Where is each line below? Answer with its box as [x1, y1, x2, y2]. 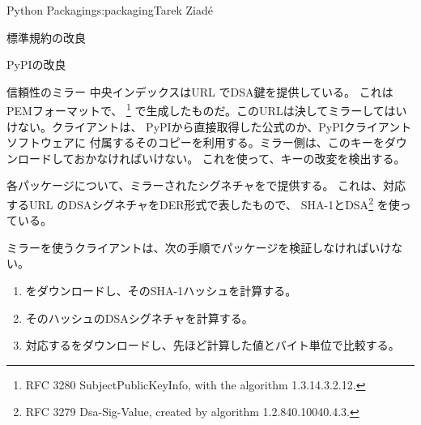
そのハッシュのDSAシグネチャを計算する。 [25, 309, 253, 326]
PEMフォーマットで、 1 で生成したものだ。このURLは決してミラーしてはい [6, 100, 407, 119]
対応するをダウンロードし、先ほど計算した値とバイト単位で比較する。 [25, 337, 400, 354]
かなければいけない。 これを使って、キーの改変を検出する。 [85, 149, 406, 166]
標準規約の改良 [6, 28, 86, 45]
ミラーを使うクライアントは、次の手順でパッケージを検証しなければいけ [6, 238, 392, 255]
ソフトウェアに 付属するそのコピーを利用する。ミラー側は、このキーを [6, 134, 385, 151]
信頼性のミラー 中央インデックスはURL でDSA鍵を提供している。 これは [6, 83, 393, 100]
